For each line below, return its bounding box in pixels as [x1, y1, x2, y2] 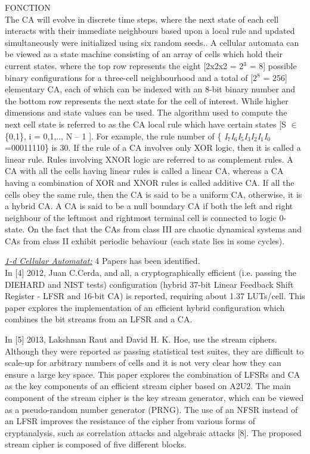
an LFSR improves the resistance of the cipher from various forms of [5, 415, 256, 427]
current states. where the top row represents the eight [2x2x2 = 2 [5, 59, 244, 71]
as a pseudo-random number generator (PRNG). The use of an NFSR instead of [5, 403, 298, 415]
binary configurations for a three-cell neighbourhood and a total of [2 [5, 71, 258, 83]
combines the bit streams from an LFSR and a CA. [5, 313, 193, 325]
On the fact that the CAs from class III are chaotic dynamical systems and [27, 223, 302, 235]
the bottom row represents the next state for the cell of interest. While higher [5, 94, 289, 107]
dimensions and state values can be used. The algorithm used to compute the [5, 106, 287, 119]
